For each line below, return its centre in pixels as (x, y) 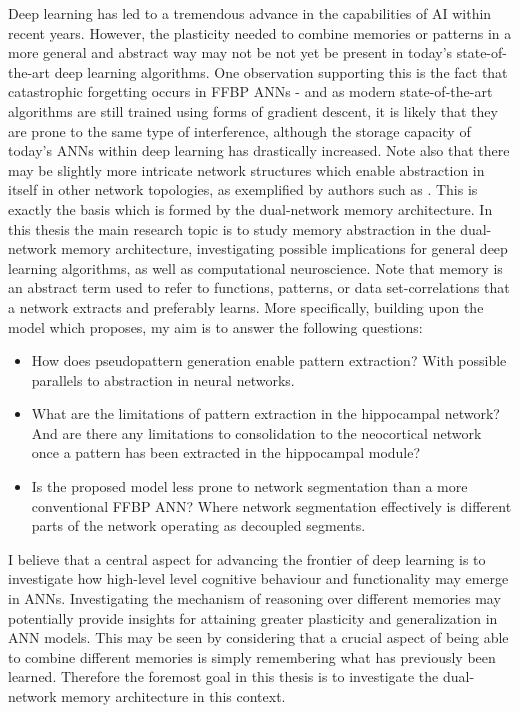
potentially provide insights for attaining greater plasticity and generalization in (253, 617)
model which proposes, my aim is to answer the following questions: (215, 326)
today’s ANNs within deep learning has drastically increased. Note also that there (259, 150)
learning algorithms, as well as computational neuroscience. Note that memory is (255, 267)
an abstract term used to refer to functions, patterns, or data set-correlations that (259, 287)
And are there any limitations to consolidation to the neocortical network (256, 432)
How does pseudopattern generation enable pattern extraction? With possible (269, 360)
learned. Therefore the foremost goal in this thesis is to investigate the (223, 676)
